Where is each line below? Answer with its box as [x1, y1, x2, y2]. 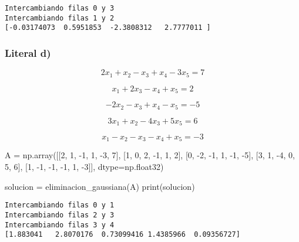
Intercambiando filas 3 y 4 [5, 220, 115, 229]
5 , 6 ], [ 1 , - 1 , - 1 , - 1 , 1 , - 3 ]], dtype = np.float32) [5, 161, 164, 173]
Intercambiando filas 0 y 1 [5, 201, 115, 210]
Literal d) [5, 45, 51, 60]
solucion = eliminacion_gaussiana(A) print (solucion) [5, 180, 195, 192]
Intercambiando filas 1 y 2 [5, 13, 115, 22]
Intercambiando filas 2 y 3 [5, 210, 115, 219]
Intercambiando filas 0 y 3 [5, 4, 115, 12]
